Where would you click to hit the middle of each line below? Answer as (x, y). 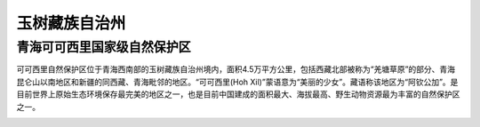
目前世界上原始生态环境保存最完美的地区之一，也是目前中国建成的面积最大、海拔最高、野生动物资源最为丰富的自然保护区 (238, 94)
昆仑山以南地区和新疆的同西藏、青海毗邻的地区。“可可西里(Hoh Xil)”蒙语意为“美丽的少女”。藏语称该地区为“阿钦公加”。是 (237, 82)
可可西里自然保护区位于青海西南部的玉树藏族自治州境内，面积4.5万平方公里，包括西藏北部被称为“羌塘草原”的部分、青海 (236, 69)
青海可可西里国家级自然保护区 (104, 47)
